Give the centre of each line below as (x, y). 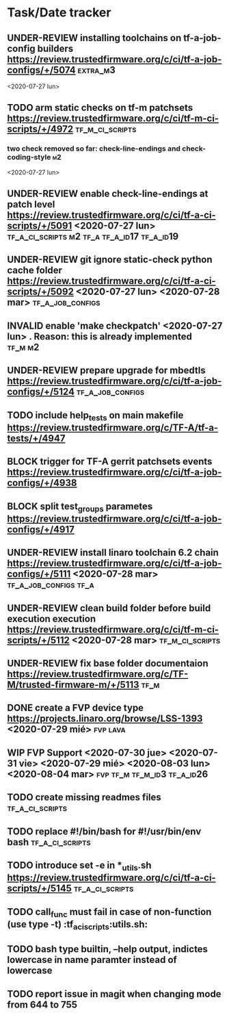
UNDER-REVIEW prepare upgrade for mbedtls (107, 371)
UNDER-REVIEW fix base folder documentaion (108, 663)
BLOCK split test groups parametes (80, 507)
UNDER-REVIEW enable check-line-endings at (108, 194)
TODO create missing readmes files (84, 798)
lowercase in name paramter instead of (92, 960)
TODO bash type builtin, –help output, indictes (108, 949)
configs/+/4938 (42, 483)
